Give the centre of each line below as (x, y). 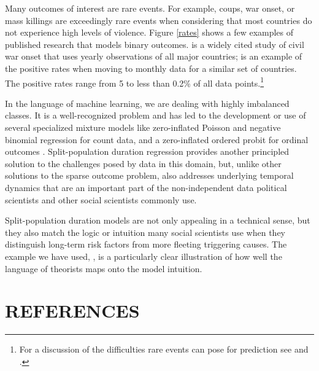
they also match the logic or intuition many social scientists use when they (145, 232)
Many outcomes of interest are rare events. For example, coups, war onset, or (150, 8)
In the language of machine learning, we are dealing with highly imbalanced (147, 103)
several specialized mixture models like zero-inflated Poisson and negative (143, 127)
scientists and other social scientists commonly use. (101, 199)
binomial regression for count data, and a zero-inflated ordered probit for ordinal (157, 139)
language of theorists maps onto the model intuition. (104, 268)
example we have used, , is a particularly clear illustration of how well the (144, 256)
